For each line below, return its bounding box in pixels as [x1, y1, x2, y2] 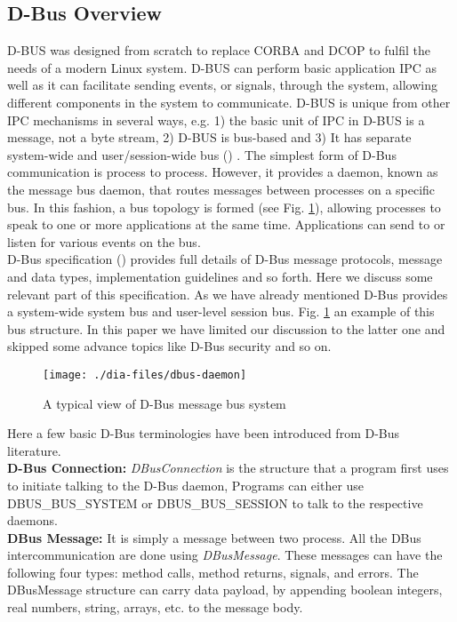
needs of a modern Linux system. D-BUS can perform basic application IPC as [7, 58, 437, 76]
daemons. [7, 511, 58, 530]
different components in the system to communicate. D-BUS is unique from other [7, 92, 451, 111]
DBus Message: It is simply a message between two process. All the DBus [7, 528, 421, 546]
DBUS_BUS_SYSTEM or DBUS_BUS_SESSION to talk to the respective [7, 493, 423, 512]
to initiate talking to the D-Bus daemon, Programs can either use [7, 475, 365, 494]
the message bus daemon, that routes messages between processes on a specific [7, 179, 436, 198]
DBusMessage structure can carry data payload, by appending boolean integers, [7, 580, 443, 599]
